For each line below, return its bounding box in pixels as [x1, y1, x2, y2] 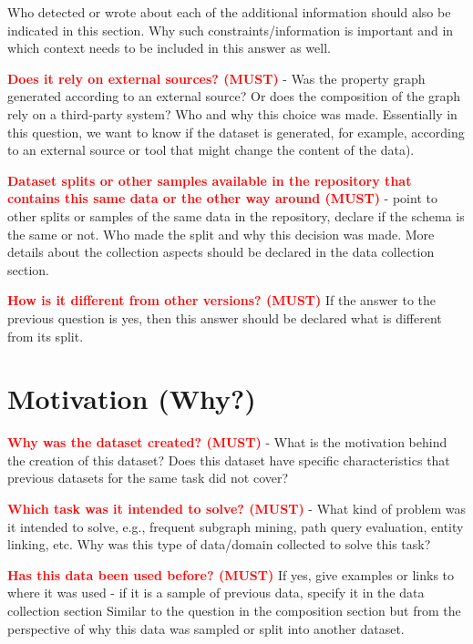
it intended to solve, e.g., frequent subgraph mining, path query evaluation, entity [7, 516, 464, 536]
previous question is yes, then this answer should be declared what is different [7, 308, 442, 327]
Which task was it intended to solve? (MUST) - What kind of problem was [7, 499, 467, 517]
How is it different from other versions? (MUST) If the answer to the [7, 291, 437, 310]
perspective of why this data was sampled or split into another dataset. [7, 618, 405, 638]
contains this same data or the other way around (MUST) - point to [7, 189, 437, 208]
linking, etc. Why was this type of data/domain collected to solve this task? [7, 535, 431, 554]
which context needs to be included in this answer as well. [7, 38, 331, 57]
